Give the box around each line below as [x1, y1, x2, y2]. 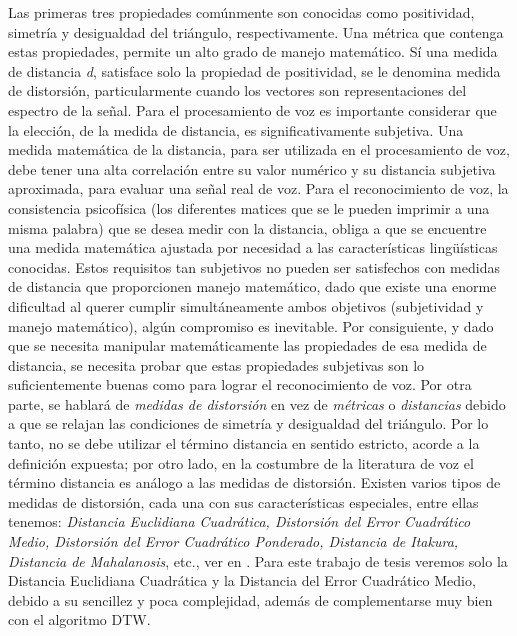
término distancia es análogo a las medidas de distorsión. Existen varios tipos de [8, 472, 501, 493]
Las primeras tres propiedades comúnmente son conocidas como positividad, [8, 2, 475, 22]
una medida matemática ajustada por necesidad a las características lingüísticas [8, 237, 498, 258]
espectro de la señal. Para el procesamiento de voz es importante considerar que [8, 99, 497, 120]
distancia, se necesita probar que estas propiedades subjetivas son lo [8, 354, 425, 375]
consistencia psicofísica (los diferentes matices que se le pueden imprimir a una [8, 197, 490, 218]
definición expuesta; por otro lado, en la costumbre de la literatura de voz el [8, 452, 474, 473]
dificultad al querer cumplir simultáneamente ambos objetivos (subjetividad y [8, 295, 484, 316]
